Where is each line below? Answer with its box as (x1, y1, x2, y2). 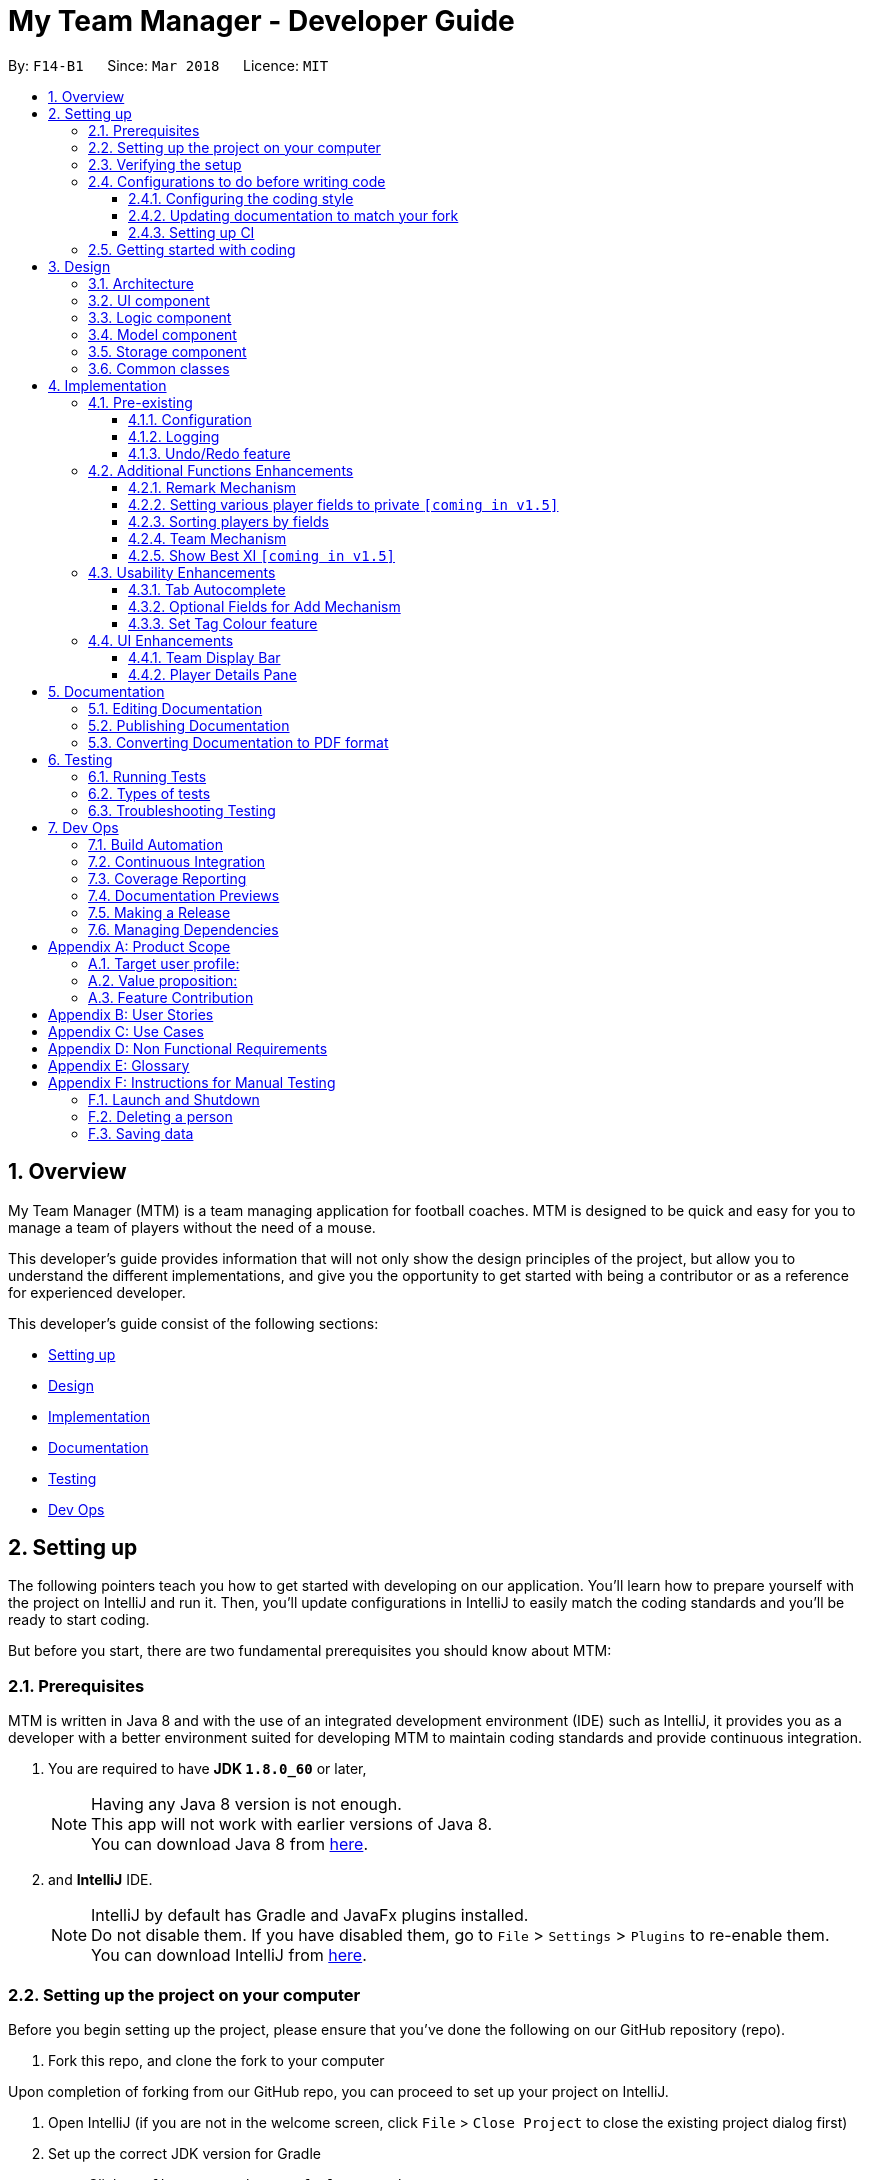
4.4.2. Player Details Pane (128, 665, 297, 683)
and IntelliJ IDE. (48, 1871, 153, 1889)
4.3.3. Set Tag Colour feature (128, 614, 318, 632)
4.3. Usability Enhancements (88, 563, 276, 581)
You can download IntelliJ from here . (91, 1945, 367, 1966)
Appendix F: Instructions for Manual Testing (48, 1073, 336, 1091)
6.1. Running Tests (88, 767, 207, 785)
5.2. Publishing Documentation (88, 716, 290, 734)
